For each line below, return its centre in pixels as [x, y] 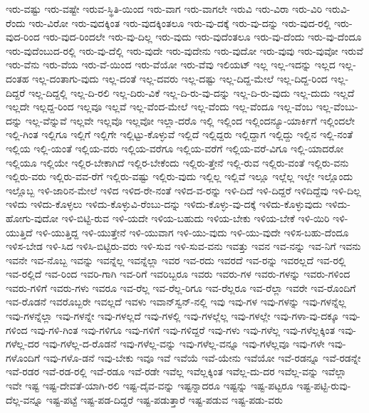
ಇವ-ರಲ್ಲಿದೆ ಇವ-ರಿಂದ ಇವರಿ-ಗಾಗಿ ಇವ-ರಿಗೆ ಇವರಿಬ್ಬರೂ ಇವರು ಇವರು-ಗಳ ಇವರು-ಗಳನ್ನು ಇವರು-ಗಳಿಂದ [178, 274]
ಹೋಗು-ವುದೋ [32, 218]
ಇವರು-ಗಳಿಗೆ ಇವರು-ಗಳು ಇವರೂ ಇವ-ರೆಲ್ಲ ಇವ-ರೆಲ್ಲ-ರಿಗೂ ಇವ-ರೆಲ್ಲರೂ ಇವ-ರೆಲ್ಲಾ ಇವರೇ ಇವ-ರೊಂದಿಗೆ [181, 287]
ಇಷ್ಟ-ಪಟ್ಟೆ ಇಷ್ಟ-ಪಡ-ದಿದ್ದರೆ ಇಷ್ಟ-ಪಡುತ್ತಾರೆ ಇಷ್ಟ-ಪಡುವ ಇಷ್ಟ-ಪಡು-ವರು [164, 399]
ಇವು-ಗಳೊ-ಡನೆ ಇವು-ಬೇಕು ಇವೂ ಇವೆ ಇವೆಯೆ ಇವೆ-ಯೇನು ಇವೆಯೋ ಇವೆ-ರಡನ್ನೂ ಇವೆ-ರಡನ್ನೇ [202, 357]
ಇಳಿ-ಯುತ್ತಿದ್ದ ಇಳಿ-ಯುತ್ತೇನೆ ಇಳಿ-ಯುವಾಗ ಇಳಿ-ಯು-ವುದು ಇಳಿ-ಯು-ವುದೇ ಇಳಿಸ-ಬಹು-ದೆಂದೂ [192, 232]
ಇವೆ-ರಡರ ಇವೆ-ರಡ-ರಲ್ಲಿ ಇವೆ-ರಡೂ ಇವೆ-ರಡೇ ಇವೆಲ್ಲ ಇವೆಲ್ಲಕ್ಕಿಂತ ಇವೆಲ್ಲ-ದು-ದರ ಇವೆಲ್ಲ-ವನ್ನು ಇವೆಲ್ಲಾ [176, 371]
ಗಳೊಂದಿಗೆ [23, 357]
